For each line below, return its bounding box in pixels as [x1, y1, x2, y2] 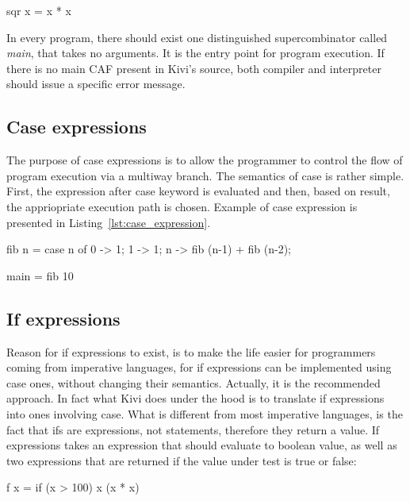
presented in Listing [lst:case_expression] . [6, 214, 211, 230]
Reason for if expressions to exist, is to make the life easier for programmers [6, 343, 376, 360]
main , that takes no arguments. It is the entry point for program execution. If [6, 44, 385, 61]
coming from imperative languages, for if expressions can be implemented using [6, 359, 392, 376]
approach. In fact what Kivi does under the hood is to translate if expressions [6, 390, 385, 407]
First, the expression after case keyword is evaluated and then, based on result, [6, 183, 390, 199]
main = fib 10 [6, 267, 74, 283]
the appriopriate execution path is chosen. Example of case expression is [6, 198, 358, 214]
